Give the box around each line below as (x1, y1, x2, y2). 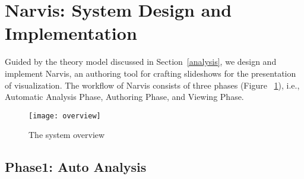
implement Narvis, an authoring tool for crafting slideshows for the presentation (5, 67, 296, 79)
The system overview (28, 128, 105, 141)
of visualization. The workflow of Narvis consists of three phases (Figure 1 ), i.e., (5, 78, 300, 91)
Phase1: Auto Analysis (5, 158, 147, 176)
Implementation (5, 21, 137, 45)
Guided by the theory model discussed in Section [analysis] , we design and (5, 55, 277, 68)
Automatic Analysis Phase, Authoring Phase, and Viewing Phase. (5, 90, 244, 103)
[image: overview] (28, 111, 101, 120)
